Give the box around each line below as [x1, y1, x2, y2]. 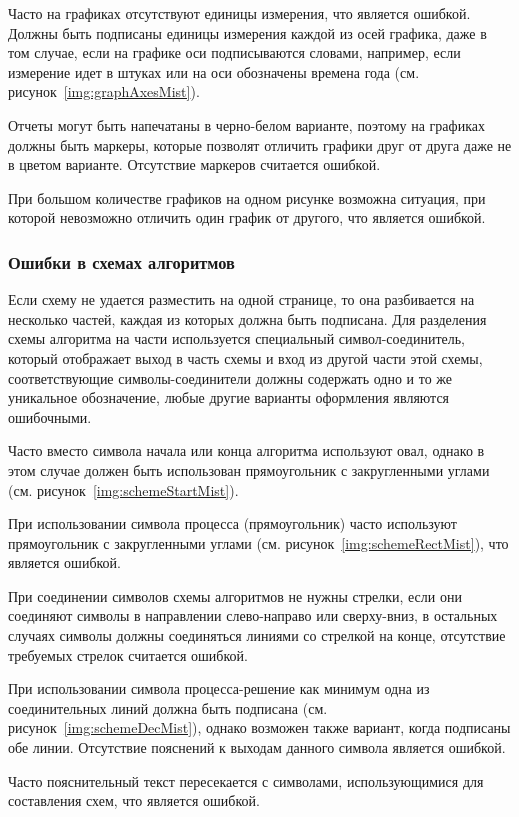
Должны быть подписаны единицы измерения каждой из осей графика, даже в [8, 22, 487, 43]
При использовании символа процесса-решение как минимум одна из [8, 678, 430, 699]
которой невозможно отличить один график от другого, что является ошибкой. [8, 207, 486, 228]
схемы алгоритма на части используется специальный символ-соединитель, [8, 328, 465, 349]
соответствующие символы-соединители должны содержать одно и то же [8, 367, 453, 388]
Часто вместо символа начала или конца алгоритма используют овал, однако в [8, 440, 485, 461]
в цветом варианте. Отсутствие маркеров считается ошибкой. [8, 154, 381, 175]
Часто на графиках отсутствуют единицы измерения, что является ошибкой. [8, 3, 471, 23]
